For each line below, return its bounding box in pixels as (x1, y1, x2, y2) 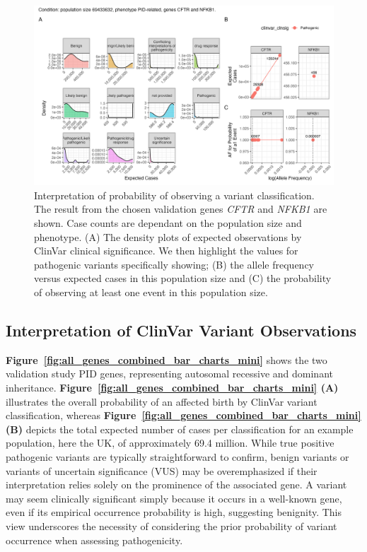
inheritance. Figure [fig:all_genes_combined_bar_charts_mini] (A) (6, 380, 339, 394)
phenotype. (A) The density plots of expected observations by (34, 229, 302, 244)
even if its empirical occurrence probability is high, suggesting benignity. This (6, 505, 342, 519)
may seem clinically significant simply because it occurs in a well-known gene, (6, 491, 342, 505)
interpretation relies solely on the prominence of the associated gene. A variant (6, 477, 347, 492)
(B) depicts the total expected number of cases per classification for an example (6, 421, 354, 436)
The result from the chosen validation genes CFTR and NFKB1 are (34, 201, 327, 216)
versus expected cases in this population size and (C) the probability (34, 271, 332, 286)
